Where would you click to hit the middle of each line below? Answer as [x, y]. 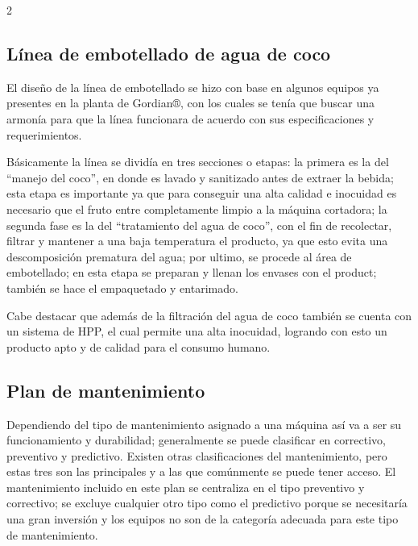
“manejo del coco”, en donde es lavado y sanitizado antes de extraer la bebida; [200, 177]
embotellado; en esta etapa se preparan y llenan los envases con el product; [192, 272]
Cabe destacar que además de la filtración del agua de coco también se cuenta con [209, 315]
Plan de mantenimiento [106, 390]
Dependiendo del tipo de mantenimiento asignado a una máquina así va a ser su [204, 424]
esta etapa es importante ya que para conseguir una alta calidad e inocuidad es [202, 193]
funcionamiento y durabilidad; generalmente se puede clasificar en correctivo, [196, 440]
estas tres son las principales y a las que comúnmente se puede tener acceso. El [201, 471]
